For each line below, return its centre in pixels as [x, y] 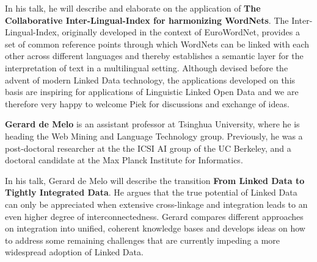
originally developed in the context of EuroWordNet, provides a [181, 32]
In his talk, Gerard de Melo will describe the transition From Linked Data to [155, 180]
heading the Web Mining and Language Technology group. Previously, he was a [154, 136]
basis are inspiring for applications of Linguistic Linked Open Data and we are [152, 92]
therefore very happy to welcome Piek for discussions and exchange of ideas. [147, 103]
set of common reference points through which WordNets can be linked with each [157, 44]
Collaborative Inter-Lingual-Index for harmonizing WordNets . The [147, 20]
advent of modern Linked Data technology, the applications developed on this [150, 80]
